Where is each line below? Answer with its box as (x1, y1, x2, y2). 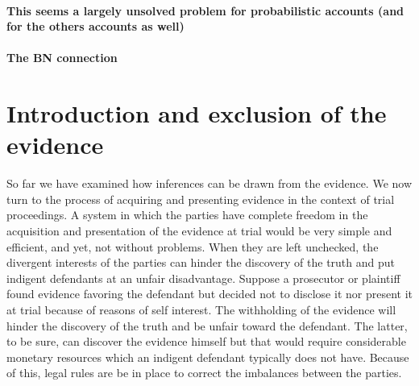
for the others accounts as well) (6, 18, 185, 35)
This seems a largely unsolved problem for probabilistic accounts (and (6, 2, 404, 19)
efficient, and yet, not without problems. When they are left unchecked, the (6, 238, 379, 255)
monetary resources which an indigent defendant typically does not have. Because (6, 348, 409, 365)
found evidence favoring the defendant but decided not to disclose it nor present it (6, 285, 413, 302)
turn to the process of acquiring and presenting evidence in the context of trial (6, 190, 395, 207)
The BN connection (6, 49, 118, 66)
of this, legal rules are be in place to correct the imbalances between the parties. (6, 364, 402, 381)
